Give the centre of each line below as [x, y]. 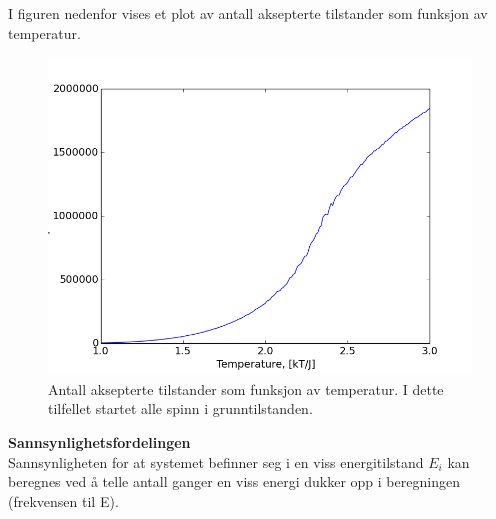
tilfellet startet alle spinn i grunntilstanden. [180, 408]
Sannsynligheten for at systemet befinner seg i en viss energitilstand [216, 461]
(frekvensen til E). [63, 500]
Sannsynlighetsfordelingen [99, 441]
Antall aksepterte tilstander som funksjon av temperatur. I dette [246, 388]
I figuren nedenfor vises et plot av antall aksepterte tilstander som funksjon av [248, 13]
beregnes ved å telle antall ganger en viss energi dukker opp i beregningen [234, 481]
